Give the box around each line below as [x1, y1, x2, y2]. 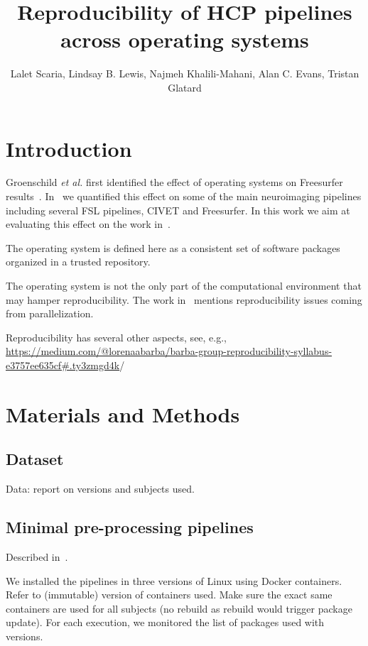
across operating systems [60, 25, 309, 54]
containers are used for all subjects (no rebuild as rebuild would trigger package [6, 601, 352, 615]
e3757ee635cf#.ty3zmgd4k [6, 357, 120, 372]
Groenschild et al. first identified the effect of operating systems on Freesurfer [6, 175, 343, 190]
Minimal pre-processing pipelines [6, 516, 254, 538]
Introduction [6, 133, 132, 163]
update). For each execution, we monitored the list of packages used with [6, 615, 325, 630]
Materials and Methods [6, 399, 240, 428]
